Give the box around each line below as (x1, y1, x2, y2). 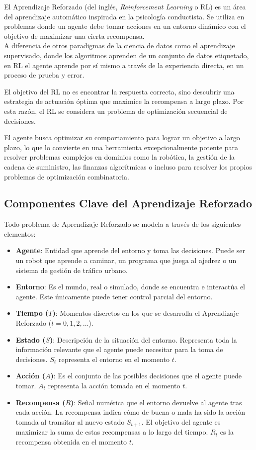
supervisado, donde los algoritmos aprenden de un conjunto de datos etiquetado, (4, 50, 249, 60)
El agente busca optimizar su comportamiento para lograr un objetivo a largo (4, 132, 240, 143)
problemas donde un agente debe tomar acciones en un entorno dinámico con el (4, 21, 246, 31)
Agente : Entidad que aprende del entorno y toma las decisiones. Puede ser (15, 245, 246, 256)
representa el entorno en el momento (58, 354, 170, 364)
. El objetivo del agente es (141, 416, 221, 427)
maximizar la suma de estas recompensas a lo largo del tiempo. (15, 427, 208, 437)
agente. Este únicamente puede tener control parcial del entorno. (15, 291, 213, 301)
